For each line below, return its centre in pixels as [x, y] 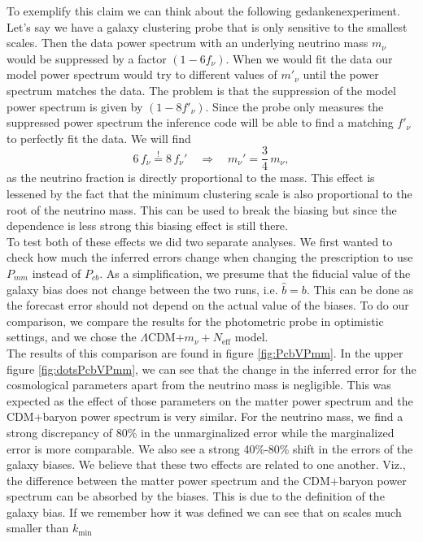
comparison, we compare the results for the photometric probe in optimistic [195, 321]
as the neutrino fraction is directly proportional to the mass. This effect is [191, 178]
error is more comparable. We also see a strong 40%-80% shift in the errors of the [210, 448]
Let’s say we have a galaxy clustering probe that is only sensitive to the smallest [207, 26]
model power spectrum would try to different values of [142, 74]
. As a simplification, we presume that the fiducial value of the [255, 273]
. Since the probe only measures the [294, 106]
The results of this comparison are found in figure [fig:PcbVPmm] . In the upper [205, 352]
